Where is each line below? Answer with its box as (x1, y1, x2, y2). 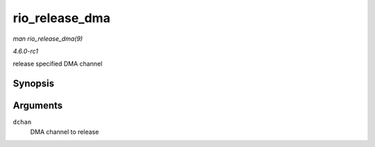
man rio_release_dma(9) (12, 35, 83, 43)
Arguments (12, 100, 63, 112)
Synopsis (12, 78, 55, 90)
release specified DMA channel (12, 59, 103, 68)
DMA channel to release (30, 128, 99, 136)
